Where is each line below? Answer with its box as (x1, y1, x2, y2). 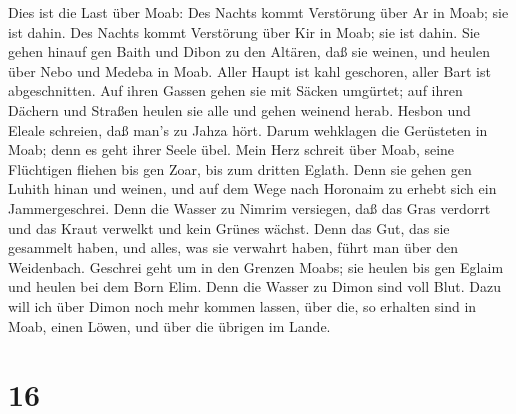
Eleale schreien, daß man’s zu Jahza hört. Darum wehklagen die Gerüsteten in (8, 119, 488, 140)
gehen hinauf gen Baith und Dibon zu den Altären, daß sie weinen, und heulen (8, 41, 491, 62)
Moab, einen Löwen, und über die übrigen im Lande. (8, 315, 331, 336)
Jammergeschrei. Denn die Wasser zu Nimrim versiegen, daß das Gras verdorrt (8, 197, 491, 218)
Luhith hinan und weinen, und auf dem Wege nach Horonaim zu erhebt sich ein (8, 178, 497, 199)
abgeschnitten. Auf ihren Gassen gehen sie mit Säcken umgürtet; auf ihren (8, 80, 463, 101)
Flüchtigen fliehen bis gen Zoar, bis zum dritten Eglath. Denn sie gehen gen (8, 158, 472, 179)
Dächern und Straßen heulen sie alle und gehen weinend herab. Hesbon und (8, 99, 471, 120)
